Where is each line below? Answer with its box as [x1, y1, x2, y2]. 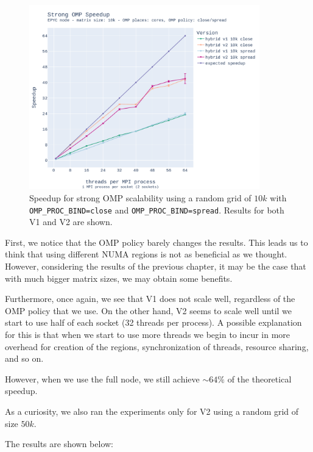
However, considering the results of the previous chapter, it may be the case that [5, 259, 306, 272]
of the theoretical [227, 372, 292, 385]
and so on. [5, 352, 44, 365]
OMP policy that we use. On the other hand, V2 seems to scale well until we [5, 304, 292, 317]
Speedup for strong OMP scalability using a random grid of [29, 191, 251, 204]
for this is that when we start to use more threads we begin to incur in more [5, 328, 290, 340]
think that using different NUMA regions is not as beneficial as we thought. [5, 248, 287, 260]
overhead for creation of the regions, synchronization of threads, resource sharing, [5, 340, 309, 353]
